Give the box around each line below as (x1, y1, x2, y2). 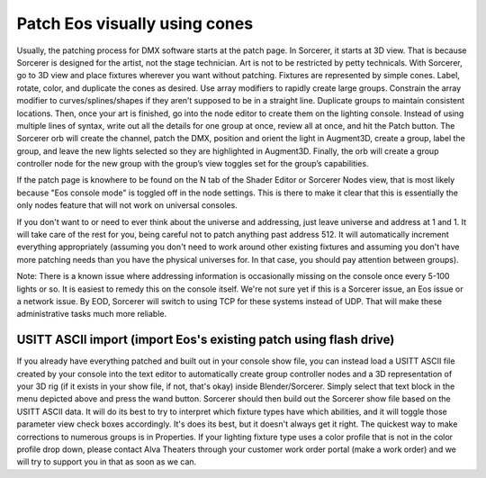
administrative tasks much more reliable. (16, 309, 166, 320)
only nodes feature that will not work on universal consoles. (16, 200, 238, 211)
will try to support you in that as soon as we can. (16, 456, 197, 467)
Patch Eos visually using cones (16, 14, 254, 33)
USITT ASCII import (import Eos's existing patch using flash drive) (16, 332, 395, 347)
